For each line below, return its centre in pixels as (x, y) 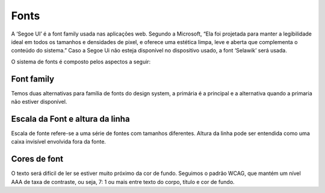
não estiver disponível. (39, 102)
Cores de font (37, 159)
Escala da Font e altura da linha (70, 119)
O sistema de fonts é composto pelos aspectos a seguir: (81, 62)
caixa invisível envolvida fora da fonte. (59, 142)
